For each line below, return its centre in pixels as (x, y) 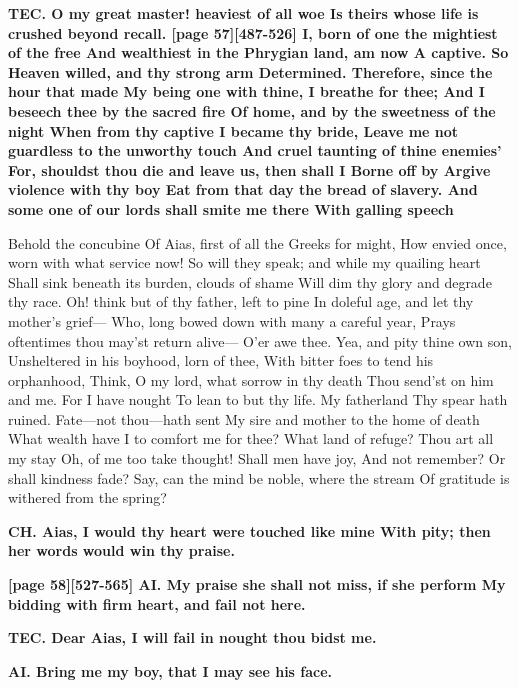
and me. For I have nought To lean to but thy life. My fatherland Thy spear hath (258, 399)
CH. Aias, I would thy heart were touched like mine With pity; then (249, 530)
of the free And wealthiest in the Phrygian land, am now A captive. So (258, 52)
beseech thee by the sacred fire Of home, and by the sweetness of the (252, 110)
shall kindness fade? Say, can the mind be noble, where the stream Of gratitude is (259, 477)
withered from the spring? (87, 497)
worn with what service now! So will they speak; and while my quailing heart (244, 262)
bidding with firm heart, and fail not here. (157, 603)
